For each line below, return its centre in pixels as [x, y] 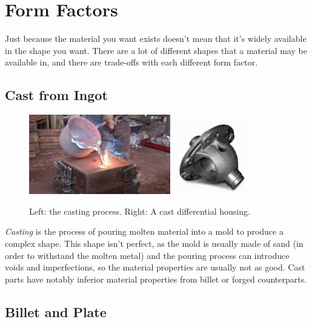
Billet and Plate [56, 311]
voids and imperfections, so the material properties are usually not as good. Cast [155, 267]
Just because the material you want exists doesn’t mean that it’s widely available [156, 39]
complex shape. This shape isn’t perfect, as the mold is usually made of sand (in [154, 243]
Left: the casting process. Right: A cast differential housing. [140, 211]
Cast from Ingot [56, 95]
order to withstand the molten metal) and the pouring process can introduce [147, 255]
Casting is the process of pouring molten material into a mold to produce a [144, 231]
